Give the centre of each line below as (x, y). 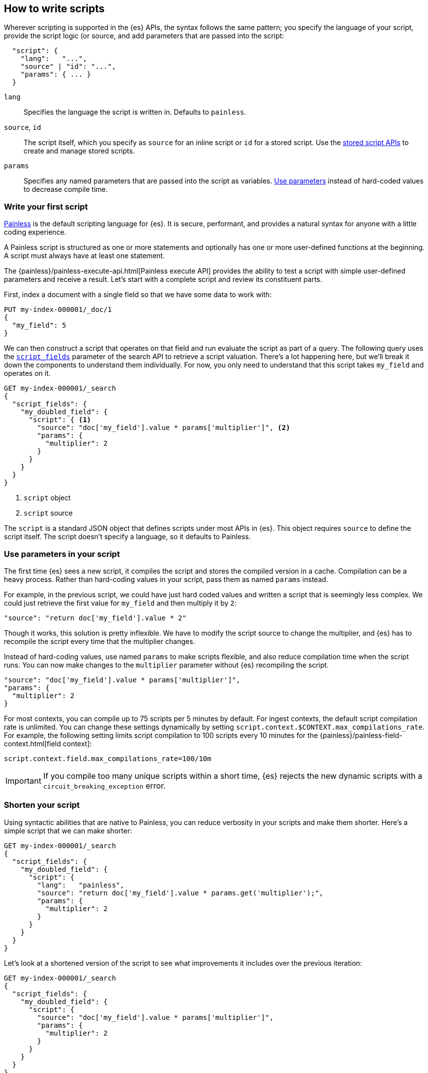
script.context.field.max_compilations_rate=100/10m (108, 758)
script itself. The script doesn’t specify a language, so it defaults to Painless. (127, 537)
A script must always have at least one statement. (84, 256)
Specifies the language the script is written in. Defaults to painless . (135, 112)
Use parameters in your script (62, 554)
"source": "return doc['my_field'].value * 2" (95, 618)
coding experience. (35, 232)
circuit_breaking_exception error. (104, 785)
